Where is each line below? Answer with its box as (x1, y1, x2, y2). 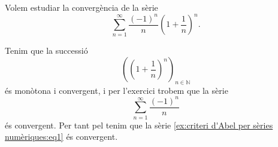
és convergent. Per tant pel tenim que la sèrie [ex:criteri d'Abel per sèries (5, 118, 273, 131)
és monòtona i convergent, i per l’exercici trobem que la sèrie (5, 84, 228, 96)
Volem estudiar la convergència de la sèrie (5, 1, 158, 13)
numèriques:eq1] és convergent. (5, 130, 118, 143)
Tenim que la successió (5, 44, 88, 57)
